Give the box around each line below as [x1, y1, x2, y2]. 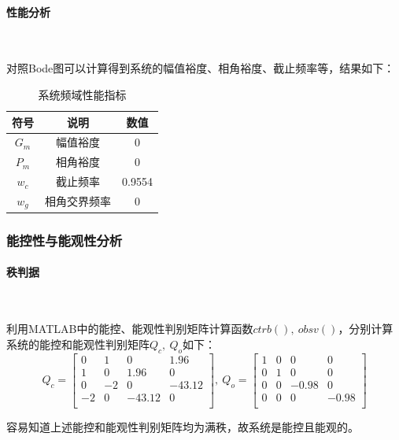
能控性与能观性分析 [6, 230, 123, 250]
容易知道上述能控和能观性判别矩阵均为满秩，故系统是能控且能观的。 [6, 418, 359, 434]
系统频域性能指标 [38, 86, 127, 102]
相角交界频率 [45, 193, 111, 209]
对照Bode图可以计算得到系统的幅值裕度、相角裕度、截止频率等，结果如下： [6, 60, 395, 76]
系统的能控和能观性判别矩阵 [6, 335, 150, 352]
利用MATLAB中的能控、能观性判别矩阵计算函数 [6, 320, 253, 337]
